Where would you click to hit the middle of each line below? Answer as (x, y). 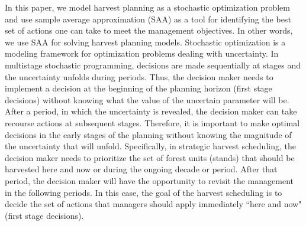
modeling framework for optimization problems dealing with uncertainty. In (142, 53)
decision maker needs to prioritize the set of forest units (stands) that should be (150, 157)
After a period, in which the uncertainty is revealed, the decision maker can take (151, 111)
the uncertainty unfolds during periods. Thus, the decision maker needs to (139, 76)
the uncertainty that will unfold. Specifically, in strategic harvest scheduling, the (150, 146)
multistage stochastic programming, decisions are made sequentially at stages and (153, 65)
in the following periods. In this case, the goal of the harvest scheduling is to (144, 192)
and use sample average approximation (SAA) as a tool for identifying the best (148, 19)
